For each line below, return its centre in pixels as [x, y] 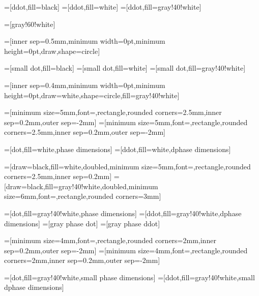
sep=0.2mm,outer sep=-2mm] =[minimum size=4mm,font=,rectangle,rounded [126, 250]
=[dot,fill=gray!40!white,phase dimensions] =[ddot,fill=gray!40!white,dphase [123, 213]
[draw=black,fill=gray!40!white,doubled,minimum [81, 186]
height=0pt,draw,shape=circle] [52, 51]
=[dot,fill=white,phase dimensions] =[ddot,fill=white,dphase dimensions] [118, 149]
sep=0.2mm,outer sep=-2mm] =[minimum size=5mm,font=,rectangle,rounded [126, 122]
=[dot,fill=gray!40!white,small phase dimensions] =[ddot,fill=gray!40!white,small [129, 277]
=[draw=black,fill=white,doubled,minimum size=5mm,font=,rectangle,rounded [127, 166]
